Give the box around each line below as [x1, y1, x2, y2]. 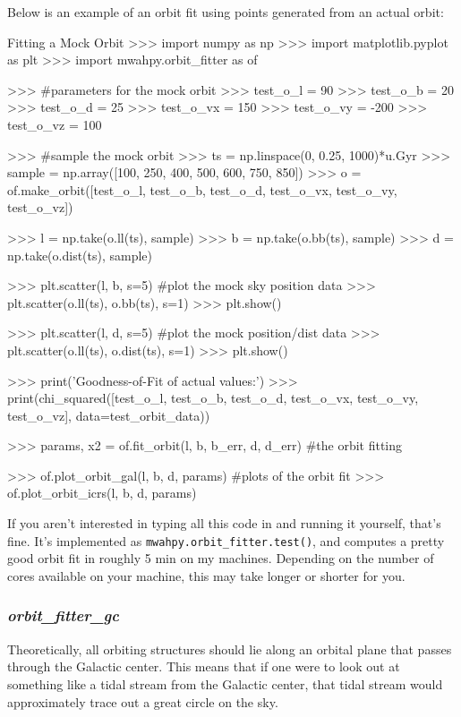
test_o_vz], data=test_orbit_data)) [7, 405, 210, 424]
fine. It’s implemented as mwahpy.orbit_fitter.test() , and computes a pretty [7, 531, 445, 550]
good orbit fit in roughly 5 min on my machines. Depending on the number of [7, 549, 434, 568]
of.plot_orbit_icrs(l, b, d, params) [7, 483, 197, 502]
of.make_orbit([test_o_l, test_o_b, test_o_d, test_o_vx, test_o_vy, [7, 180, 397, 199]
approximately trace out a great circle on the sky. [7, 692, 278, 711]
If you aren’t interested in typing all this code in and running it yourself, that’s [7, 514, 441, 533]
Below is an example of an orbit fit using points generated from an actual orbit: [7, 3, 444, 21]
